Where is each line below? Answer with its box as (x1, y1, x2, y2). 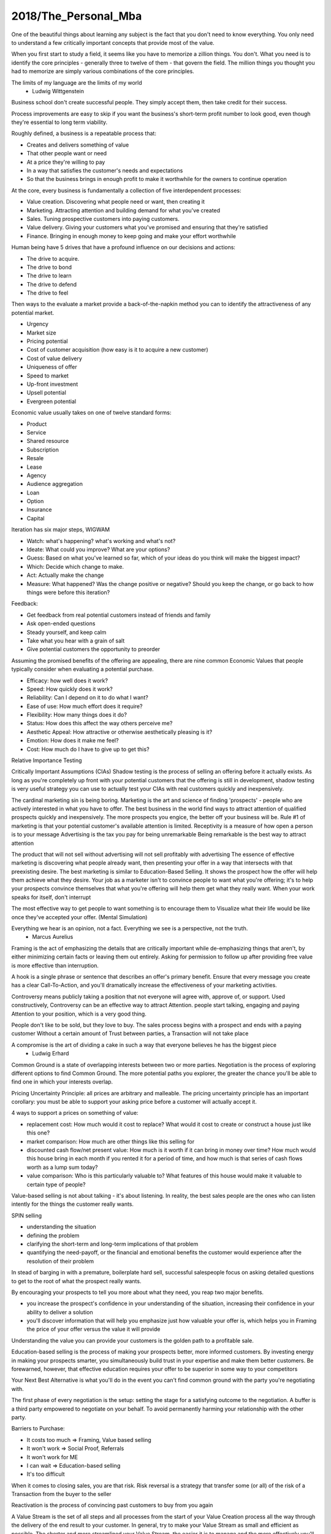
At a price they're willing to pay (26, 158, 105, 166)
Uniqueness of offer (26, 363, 77, 371)
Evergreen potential (26, 398, 77, 405)
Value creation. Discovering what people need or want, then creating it (26, 198, 205, 206)
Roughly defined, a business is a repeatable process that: (11, 129, 156, 137)
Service (26, 428, 47, 436)
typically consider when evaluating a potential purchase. (11, 666, 154, 673)
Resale (26, 455, 44, 462)
